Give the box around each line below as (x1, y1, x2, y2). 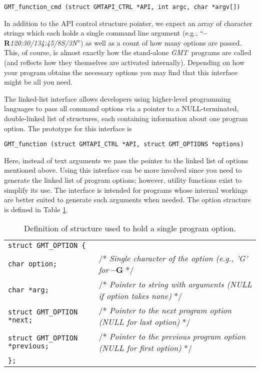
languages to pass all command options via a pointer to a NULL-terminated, (4, 103, 239, 114)
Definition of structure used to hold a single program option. (24, 222, 236, 234)
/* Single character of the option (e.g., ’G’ (98, 252, 248, 264)
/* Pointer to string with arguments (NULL (98, 278, 252, 290)
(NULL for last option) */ (98, 316, 190, 328)
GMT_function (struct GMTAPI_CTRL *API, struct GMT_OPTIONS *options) (4, 141, 244, 148)
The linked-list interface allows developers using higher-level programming (4, 93, 231, 104)
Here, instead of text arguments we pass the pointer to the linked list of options (4, 155, 248, 165)
